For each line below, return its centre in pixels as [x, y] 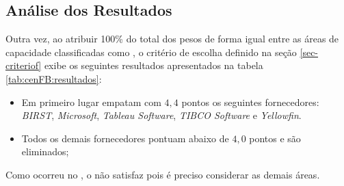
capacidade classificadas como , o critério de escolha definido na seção [151, 52]
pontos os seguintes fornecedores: [250, 102]
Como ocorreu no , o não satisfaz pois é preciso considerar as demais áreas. [163, 174]
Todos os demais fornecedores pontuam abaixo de [125, 138]
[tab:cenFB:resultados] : [54, 78]
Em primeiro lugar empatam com [91, 102]
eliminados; [45, 151]
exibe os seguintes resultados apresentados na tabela [154, 65]
